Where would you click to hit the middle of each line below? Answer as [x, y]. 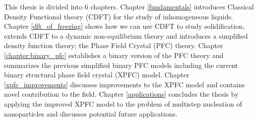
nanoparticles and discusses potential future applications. [91, 113]
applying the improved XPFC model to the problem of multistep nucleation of [123, 103]
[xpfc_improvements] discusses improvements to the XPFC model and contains [125, 84]
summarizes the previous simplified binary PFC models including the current [121, 65]
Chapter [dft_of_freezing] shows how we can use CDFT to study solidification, [125, 26]
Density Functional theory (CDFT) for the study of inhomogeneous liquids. [119, 16]
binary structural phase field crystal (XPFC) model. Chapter [97, 75]
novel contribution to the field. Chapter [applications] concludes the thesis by [121, 94]
